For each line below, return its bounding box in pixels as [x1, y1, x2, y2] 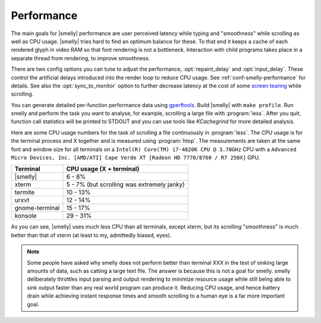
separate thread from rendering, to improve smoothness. [11, 54, 150, 62]
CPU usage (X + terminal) [66, 165, 140, 173]
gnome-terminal [14, 204, 60, 212]
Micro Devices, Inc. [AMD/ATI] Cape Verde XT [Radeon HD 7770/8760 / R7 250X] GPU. [11, 154, 260, 161]
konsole [14, 212, 37, 220]
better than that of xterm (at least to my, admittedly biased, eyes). [11, 231, 172, 239]
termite [14, 188, 35, 196]
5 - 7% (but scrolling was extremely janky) [66, 180, 185, 189]
